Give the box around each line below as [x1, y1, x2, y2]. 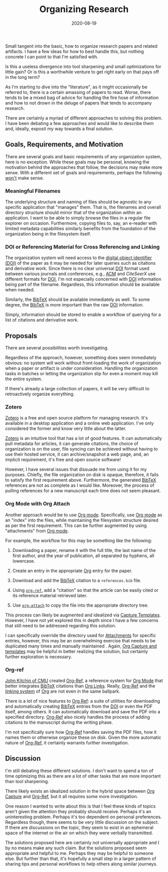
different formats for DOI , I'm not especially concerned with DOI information [5, 276, 161, 282]
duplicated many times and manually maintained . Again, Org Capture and [5, 643, 157, 649]
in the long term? [5, 74, 40, 80]
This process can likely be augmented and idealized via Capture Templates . [5, 612, 161, 618]
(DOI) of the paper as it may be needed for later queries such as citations [5, 260, 156, 266]
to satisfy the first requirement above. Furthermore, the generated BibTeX [5, 477, 156, 483]
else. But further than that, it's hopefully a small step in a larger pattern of [5, 855, 156, 861]
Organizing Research [39, 4, 129, 15]
